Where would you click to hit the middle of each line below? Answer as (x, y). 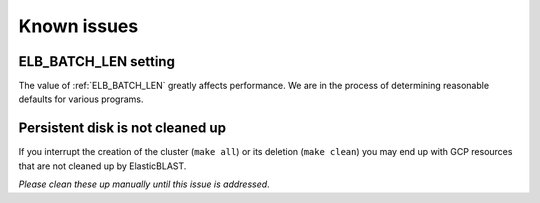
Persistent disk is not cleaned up (122, 128)
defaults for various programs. (81, 99)
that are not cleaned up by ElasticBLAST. (102, 166)
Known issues (78, 26)
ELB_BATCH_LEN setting (96, 61)
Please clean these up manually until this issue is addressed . (144, 184)
